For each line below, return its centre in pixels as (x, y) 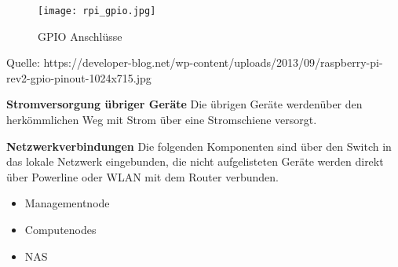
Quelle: (23, 62)
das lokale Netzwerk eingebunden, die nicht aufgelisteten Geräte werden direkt (195, 161)
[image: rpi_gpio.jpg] (97, 11)
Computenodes (60, 229)
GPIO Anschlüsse (80, 36)
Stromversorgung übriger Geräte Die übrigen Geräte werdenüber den (184, 104)
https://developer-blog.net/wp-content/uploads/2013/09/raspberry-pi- (213, 62)
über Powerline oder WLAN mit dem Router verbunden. (142, 176)
